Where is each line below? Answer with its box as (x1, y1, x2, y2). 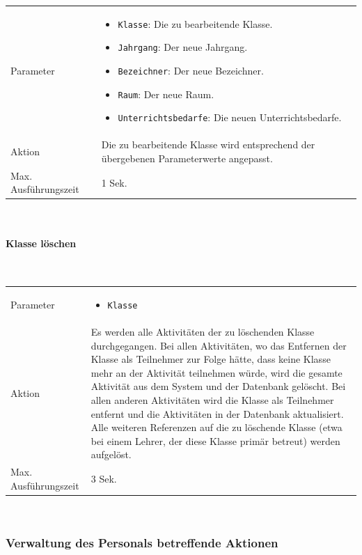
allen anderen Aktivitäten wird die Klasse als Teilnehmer (90, 393, 334, 407)
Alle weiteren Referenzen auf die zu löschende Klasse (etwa (90, 420, 343, 435)
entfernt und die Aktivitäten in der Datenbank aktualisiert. (90, 406, 344, 421)
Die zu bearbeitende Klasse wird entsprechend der (101, 137, 315, 152)
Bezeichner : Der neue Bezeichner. (118, 63, 264, 78)
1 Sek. (101, 175, 127, 189)
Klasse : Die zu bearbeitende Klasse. (118, 16, 273, 31)
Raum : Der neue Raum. (118, 86, 214, 101)
